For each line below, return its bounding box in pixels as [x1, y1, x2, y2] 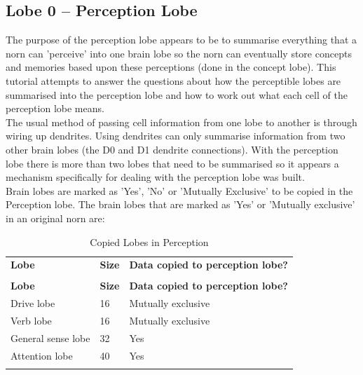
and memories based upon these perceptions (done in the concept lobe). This [6, 60, 336, 74]
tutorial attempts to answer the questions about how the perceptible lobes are [6, 73, 341, 88]
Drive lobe [11, 296, 55, 311]
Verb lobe [11, 313, 52, 328]
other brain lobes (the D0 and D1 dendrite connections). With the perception [6, 142, 338, 156]
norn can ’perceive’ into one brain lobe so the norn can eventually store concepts [6, 46, 352, 60]
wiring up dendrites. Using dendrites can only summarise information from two [6, 128, 345, 143]
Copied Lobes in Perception [90, 234, 209, 249]
